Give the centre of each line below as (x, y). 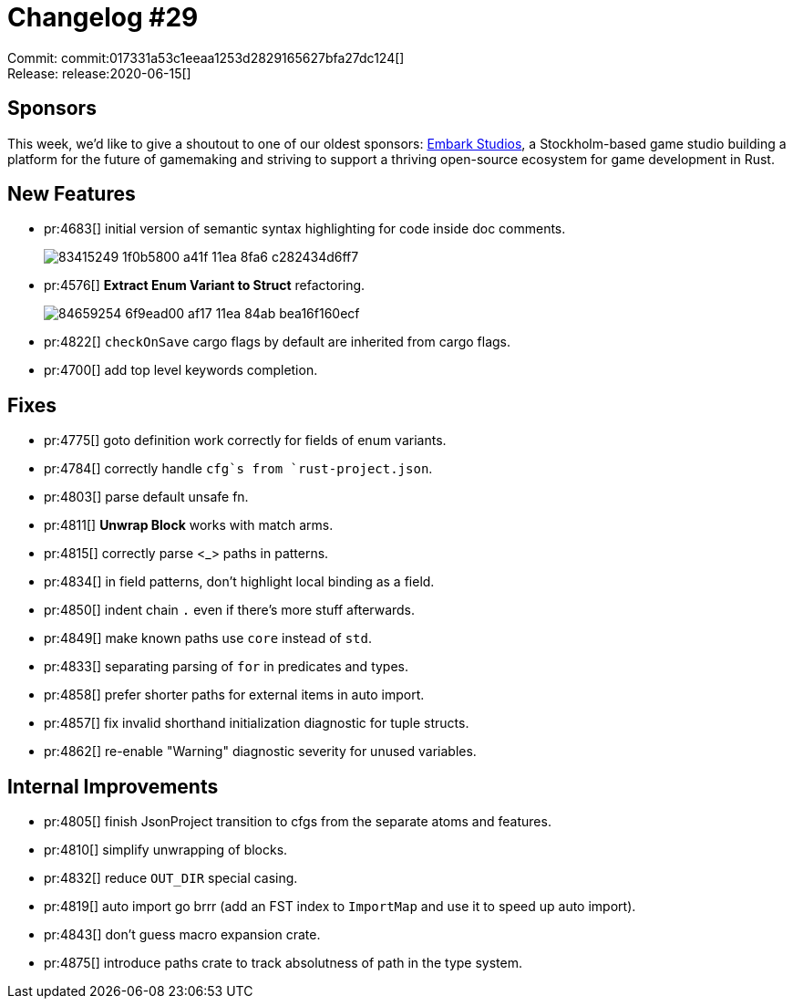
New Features (72, 194)
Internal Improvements (113, 786)
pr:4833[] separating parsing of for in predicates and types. (227, 667)
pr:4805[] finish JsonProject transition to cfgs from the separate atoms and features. (298, 822)
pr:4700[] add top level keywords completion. (181, 370)
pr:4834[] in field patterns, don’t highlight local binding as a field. (239, 582)
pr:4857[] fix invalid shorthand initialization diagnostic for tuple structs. (257, 723)
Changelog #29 (103, 17)
